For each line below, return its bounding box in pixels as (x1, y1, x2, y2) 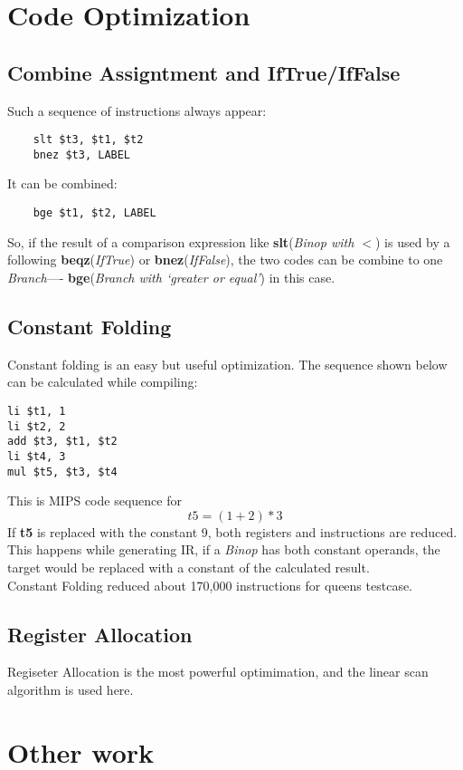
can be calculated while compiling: (7, 372, 198, 391)
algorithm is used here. (7, 679, 134, 698)
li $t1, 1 (7, 404, 66, 418)
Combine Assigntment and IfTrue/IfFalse (7, 58, 401, 86)
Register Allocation (7, 620, 193, 648)
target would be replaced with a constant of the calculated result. (7, 557, 370, 576)
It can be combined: (7, 174, 118, 193)
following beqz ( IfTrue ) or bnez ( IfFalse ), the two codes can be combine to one (7, 250, 443, 269)
